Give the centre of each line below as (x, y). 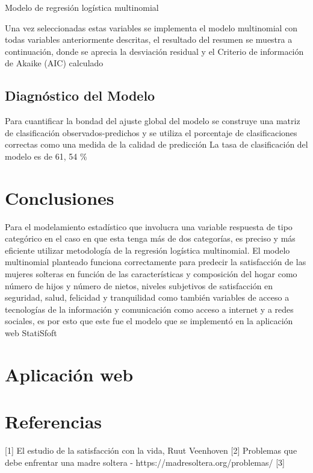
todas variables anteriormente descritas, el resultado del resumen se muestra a (149, 39)
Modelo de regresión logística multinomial (82, 7)
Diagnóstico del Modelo (80, 96)
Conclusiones (60, 197)
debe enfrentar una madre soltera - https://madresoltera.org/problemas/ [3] (145, 462)
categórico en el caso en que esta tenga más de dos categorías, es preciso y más (150, 238)
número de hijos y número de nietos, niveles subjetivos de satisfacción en (139, 285)
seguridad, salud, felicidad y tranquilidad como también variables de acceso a (147, 297)
